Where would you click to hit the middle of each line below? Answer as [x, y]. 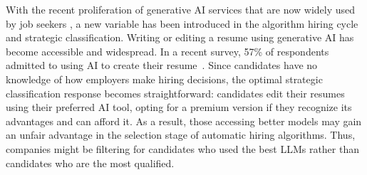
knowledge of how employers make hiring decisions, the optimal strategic [164, 79]
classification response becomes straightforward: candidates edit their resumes [175, 93]
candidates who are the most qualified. [90, 163]
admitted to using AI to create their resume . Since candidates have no [162, 65]
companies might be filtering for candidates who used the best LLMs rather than [182, 148]
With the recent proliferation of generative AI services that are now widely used [181, 9]
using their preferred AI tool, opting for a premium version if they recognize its [179, 107]
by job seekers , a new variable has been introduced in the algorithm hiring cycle [182, 23]
